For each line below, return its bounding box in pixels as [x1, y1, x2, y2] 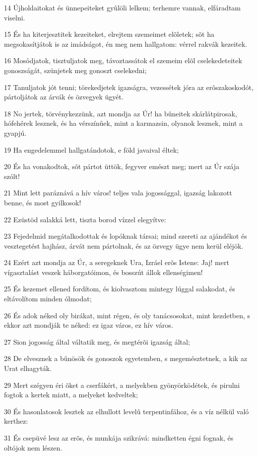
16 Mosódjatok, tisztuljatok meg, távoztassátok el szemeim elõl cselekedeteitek [4, 55, 242, 66]
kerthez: [4, 416, 28, 426]
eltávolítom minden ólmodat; [4, 293, 92, 304]
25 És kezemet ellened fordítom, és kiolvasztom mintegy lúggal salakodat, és [4, 283, 235, 294]
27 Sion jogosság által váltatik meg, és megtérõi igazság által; [4, 336, 190, 347]
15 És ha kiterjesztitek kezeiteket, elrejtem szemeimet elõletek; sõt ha [4, 29, 214, 39]
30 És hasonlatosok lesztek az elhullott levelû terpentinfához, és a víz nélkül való [4, 406, 249, 416]
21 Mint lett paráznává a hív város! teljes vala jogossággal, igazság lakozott [4, 187, 232, 198]
